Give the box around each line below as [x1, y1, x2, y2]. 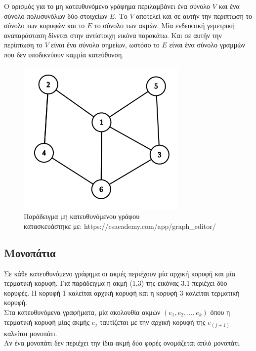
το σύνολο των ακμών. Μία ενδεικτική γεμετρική [94, 20, 235, 31]
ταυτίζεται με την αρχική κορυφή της [99, 316, 206, 327]
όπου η [210, 307, 230, 317]
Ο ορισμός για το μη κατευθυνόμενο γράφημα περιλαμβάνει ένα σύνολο [4, 1, 210, 11]
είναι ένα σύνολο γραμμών [169, 40, 245, 50]
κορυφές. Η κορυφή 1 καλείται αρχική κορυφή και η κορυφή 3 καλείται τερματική [4, 287, 240, 298]
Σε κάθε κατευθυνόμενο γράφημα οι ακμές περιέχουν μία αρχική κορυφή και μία [4, 268, 236, 278]
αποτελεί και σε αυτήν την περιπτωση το [136, 10, 253, 21]
